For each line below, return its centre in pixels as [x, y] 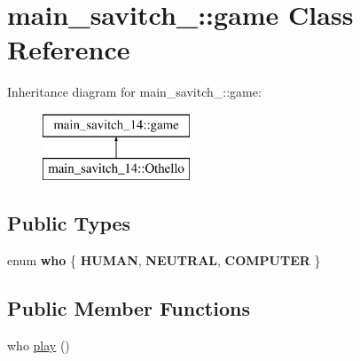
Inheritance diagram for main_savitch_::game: [134, 92]
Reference [69, 49]
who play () [39, 345]
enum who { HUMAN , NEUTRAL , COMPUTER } [164, 260]
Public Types [69, 223]
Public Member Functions [129, 308]
